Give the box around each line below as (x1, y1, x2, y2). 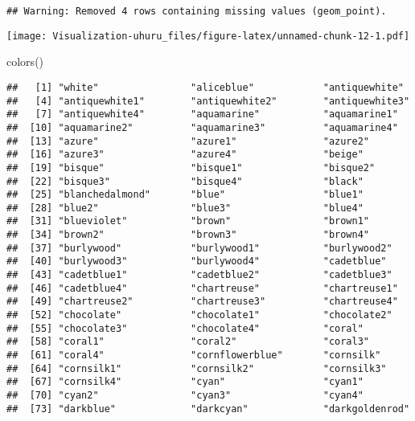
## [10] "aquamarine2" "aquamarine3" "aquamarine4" (6, 121, 398, 133)
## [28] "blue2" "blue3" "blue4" (6, 202, 364, 214)
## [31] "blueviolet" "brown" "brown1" (6, 215, 370, 227)
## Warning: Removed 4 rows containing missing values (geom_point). (6, 6, 387, 17)
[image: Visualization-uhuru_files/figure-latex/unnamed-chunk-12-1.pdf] (6, 30, 410, 42)
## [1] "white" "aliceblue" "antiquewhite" (6, 81, 404, 93)
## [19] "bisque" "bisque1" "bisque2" (6, 161, 376, 174)
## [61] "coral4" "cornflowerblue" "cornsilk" (6, 349, 381, 362)
